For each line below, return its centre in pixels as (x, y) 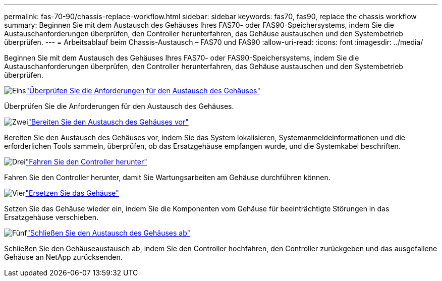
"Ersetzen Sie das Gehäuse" (72, 193)
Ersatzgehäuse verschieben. (51, 217)
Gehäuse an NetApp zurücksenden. (63, 257)
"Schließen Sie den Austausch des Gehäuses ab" (109, 233)
